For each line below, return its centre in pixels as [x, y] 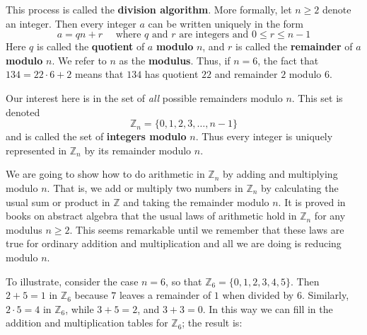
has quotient [171, 74]
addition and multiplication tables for [87, 323]
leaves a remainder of [165, 295]
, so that [184, 281]
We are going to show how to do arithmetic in [105, 174]
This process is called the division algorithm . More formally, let [149, 9]
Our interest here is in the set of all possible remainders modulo [144, 97]
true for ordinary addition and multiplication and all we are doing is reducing [174, 243]
